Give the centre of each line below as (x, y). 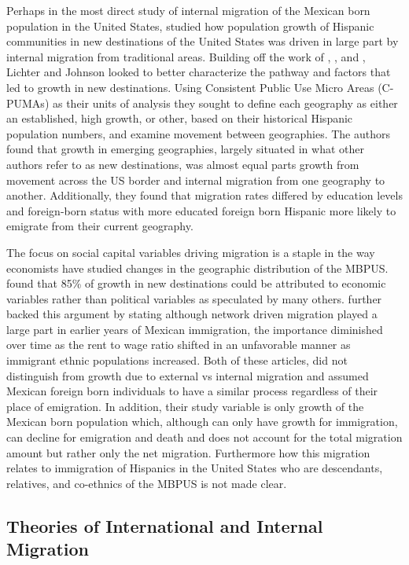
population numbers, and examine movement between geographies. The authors (199, 133)
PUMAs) (28, 103)
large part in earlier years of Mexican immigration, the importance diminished (195, 329)
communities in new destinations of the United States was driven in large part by (203, 41)
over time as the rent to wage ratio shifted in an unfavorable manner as (179, 345)
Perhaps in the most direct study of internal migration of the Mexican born (188, 10)
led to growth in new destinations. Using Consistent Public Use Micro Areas (190, 87)
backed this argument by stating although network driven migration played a (192, 314)
